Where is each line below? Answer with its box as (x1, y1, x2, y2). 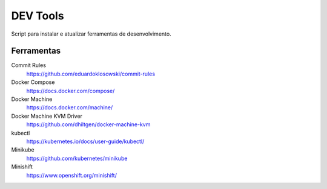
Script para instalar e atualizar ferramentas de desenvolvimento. (11, 30, 172, 37)
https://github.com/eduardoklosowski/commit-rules (26, 70, 156, 77)
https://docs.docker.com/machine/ (26, 104, 113, 111)
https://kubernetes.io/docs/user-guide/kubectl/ (26, 138, 145, 145)
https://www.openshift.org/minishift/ (26, 171, 117, 179)
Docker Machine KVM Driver (11, 112, 83, 120)
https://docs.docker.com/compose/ (26, 87, 115, 94)
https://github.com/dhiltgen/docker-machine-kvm (26, 121, 151, 128)
